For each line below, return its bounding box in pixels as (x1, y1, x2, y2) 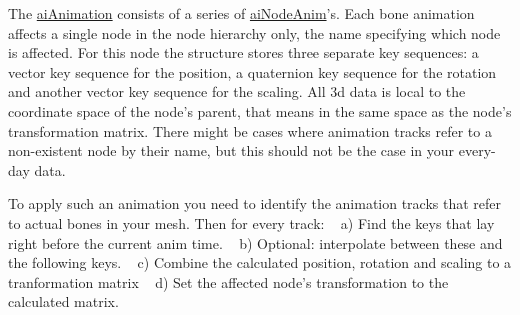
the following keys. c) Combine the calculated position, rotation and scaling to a (8, 252, 512, 273)
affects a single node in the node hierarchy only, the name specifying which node (8, 22, 501, 43)
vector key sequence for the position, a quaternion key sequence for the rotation (8, 61, 497, 82)
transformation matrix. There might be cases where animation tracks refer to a (8, 120, 492, 141)
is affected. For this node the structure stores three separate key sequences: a (8, 42, 479, 63)
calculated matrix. (8, 291, 119, 312)
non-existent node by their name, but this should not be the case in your (8, 140, 455, 161)
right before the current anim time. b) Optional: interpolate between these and (8, 232, 503, 253)
